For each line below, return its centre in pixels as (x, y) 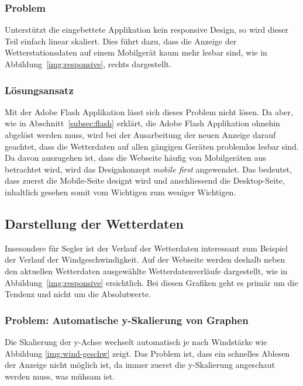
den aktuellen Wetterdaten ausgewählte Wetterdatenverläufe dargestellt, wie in (146, 270)
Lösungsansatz (39, 90)
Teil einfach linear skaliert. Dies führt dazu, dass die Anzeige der (121, 41)
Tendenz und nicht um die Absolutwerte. (78, 294)
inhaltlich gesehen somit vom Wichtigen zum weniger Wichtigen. (120, 192)
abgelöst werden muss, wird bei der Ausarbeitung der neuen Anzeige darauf (140, 135)
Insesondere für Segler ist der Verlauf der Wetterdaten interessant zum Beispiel (146, 248)
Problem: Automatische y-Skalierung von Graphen (127, 320)
